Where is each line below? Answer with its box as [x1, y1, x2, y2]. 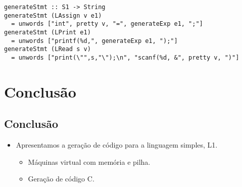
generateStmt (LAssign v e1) [4, 12, 102, 19]
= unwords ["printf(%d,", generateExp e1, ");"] [11, 37, 178, 44]
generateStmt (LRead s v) [4, 45, 91, 53]
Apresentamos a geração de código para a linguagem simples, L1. [16, 139, 218, 150]
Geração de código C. [28, 173, 94, 184]
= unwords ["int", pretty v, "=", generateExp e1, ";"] [11, 20, 203, 28]
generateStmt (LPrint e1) [4, 28, 91, 36]
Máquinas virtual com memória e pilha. [28, 156, 151, 167]
